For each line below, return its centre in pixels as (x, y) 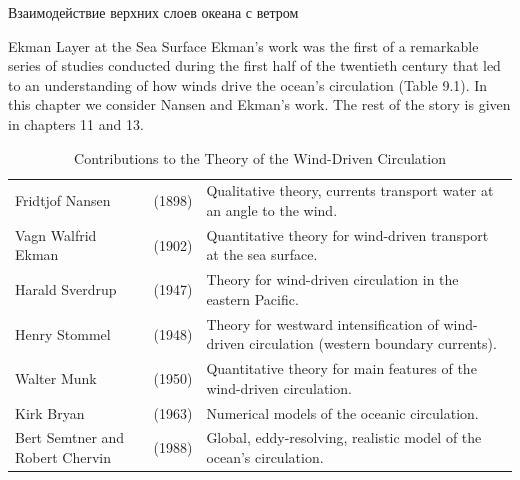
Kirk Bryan (50, 412)
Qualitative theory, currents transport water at (350, 190)
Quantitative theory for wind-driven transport (347, 234)
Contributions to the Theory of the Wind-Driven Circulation (260, 157)
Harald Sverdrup (66, 289)
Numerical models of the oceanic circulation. (342, 412)
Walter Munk (56, 377)
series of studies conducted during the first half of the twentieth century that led (254, 65)
